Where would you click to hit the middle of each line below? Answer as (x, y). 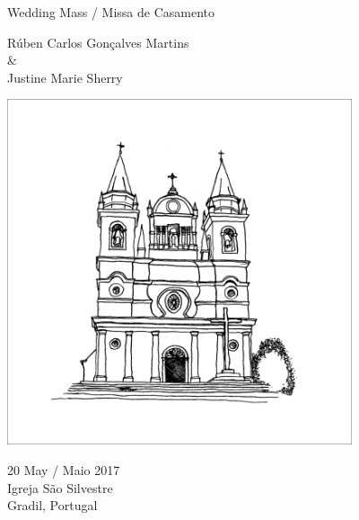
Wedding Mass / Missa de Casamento (111, 12)
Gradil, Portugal (53, 505)
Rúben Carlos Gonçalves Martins (98, 42)
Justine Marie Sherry (65, 77)
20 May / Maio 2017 (64, 469)
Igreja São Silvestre (60, 487)
